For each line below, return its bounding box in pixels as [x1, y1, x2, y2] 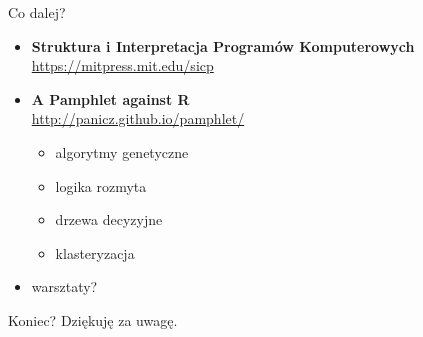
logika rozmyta [55, 175, 147, 196]
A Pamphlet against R [31, 88, 190, 109]
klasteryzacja [55, 242, 135, 263]
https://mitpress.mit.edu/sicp [31, 55, 214, 76]
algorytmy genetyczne [55, 141, 189, 162]
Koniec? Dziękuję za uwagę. [8, 309, 178, 330]
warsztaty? [31, 276, 98, 297]
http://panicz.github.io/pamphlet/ [31, 108, 245, 129]
